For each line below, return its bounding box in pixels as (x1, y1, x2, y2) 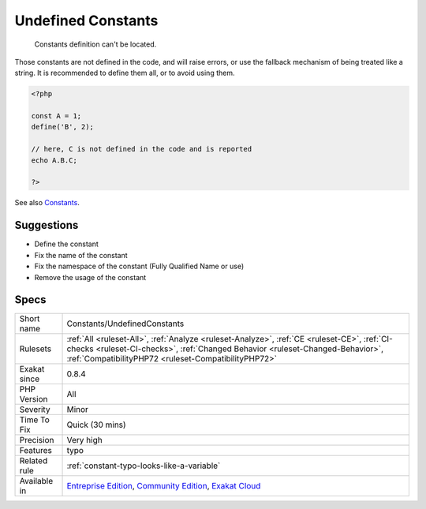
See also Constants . (14, 198, 80, 208)
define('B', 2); (31, 122, 95, 132)
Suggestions (14, 219, 79, 232)
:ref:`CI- (363, 334, 394, 345)
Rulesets (19, 343, 51, 354)
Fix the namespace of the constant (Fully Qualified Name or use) (34, 261, 245, 271)
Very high (66, 435, 103, 446)
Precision (19, 435, 54, 446)
